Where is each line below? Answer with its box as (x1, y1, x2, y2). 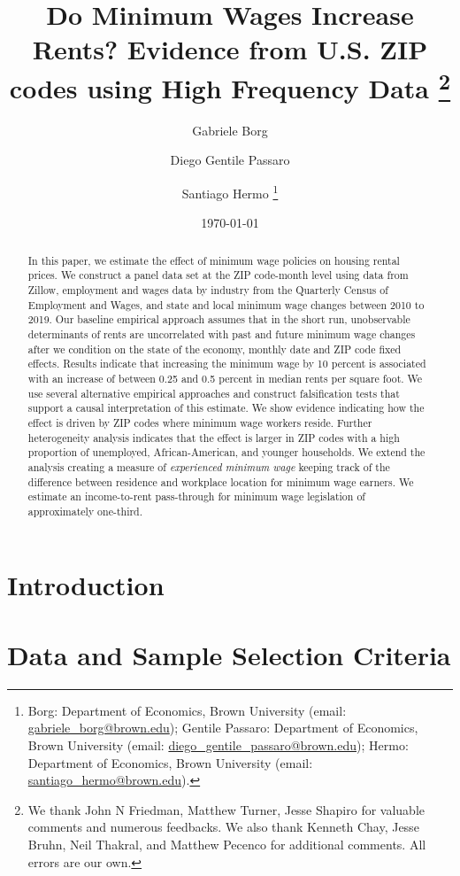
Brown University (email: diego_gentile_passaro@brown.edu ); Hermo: (27, 735, 409, 754)
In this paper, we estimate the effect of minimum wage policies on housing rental (27, 252, 400, 267)
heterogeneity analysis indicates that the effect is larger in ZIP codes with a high (27, 430, 400, 445)
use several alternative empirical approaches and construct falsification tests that (27, 385, 400, 400)
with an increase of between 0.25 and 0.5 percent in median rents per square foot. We (27, 370, 423, 385)
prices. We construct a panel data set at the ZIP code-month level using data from (27, 267, 409, 283)
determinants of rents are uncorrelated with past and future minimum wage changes (27, 326, 416, 341)
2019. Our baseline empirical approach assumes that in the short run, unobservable (27, 312, 410, 327)
